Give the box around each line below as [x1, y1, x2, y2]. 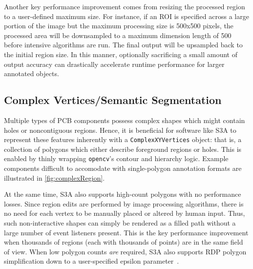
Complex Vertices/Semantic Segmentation [4, 92, 222, 107]
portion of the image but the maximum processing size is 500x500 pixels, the [4, 21, 233, 31]
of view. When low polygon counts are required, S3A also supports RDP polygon [4, 246, 247, 256]
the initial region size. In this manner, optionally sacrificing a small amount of [4, 49, 238, 59]
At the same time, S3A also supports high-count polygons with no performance [4, 189, 241, 199]
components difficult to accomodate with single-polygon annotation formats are [4, 163, 242, 173]
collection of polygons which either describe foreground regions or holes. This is [4, 144, 242, 154]
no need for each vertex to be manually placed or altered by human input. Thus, [4, 208, 245, 218]
